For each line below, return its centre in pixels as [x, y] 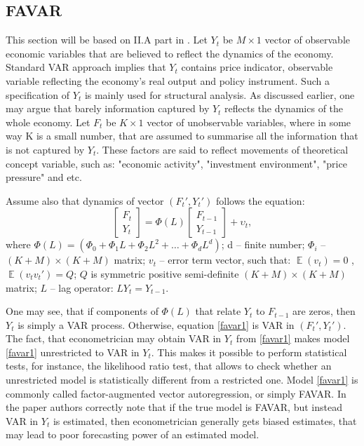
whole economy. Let [48, 122]
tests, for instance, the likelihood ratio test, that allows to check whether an [169, 366]
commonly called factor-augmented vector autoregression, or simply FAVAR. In [176, 393]
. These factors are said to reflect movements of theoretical [222, 149]
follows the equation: [261, 200]
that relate [218, 311]
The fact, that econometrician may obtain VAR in [114, 338]
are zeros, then [324, 311]
